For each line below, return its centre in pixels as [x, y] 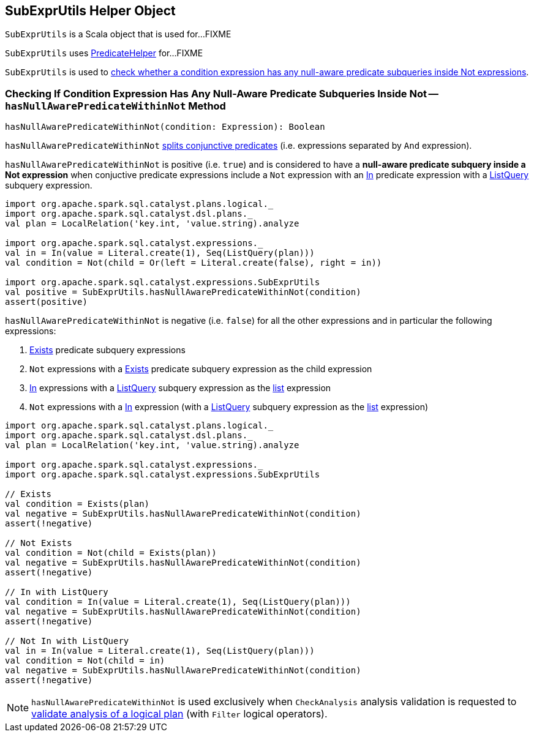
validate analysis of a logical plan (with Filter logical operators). [179, 714]
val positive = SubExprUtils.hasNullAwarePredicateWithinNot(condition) [183, 292]
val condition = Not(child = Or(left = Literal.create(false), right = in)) [194, 263]
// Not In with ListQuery [67, 641]
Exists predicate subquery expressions [107, 350]
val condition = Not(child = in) [85, 661]
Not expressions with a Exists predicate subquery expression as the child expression [201, 369]
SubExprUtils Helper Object [90, 11]
